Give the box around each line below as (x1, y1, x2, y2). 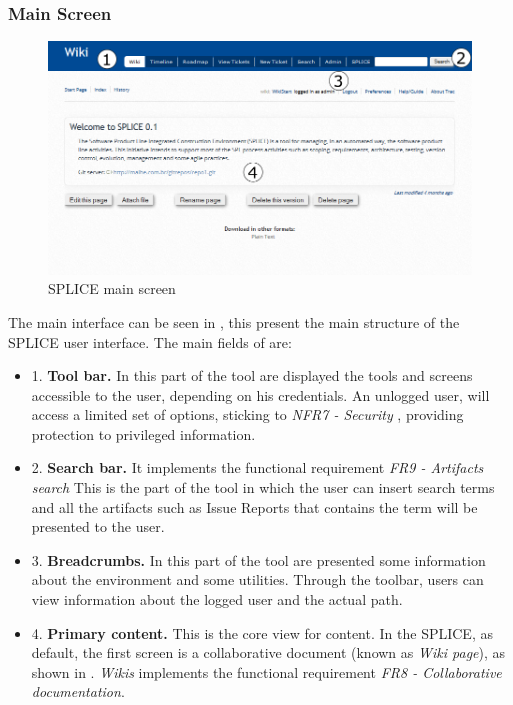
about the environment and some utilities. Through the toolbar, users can (31, 569, 484, 590)
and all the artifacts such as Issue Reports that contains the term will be (31, 496, 478, 517)
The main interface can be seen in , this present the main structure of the (8, 311, 460, 332)
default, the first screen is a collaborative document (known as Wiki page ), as (31, 642, 506, 663)
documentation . (31, 681, 125, 702)
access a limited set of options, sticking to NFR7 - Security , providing (31, 404, 464, 425)
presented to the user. (31, 516, 165, 537)
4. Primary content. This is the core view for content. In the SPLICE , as (31, 622, 493, 643)
